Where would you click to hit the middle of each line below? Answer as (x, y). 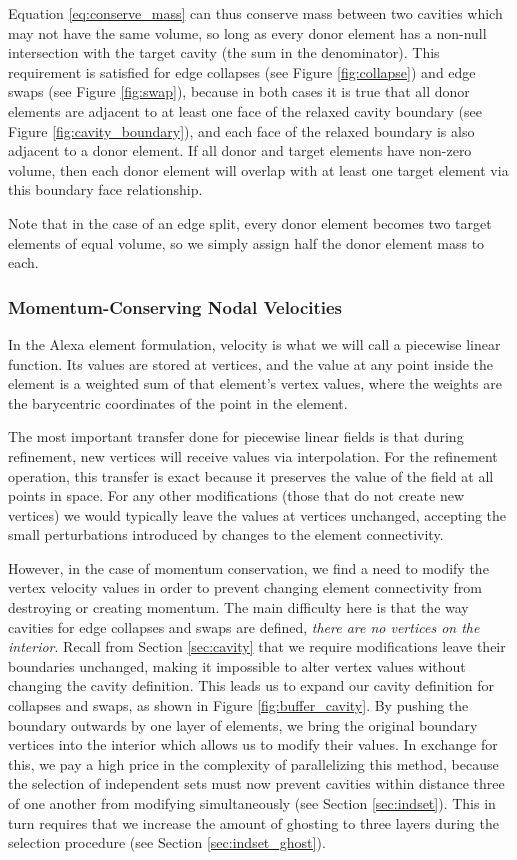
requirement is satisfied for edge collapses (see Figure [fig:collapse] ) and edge (242, 71)
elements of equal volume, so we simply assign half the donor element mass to (246, 242)
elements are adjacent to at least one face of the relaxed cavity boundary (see (245, 110)
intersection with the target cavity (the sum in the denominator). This (224, 52)
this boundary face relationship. (105, 189)
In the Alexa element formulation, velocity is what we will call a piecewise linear (254, 343)
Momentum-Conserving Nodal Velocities (175, 306)
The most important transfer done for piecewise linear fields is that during (236, 436)
